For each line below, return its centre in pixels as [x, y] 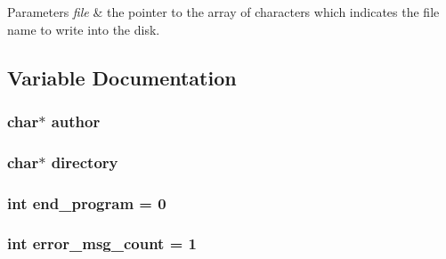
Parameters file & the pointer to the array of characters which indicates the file [223, 12]
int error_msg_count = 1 [102, 243]
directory [85, 162]
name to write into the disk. [84, 29]
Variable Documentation [122, 77]
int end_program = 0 [87, 202]
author [76, 121]
